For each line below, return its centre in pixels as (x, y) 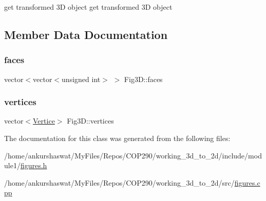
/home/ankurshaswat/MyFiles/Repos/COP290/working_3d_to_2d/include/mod (133, 155)
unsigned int (81, 79)
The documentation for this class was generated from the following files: (117, 138)
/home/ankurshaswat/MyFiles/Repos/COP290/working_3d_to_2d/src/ (119, 182)
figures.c (247, 182)
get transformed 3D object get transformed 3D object (88, 7)
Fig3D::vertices (90, 121)
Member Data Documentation (86, 34)
